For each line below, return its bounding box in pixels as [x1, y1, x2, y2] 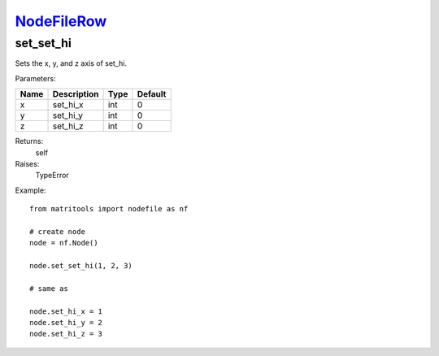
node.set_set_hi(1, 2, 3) [29, 261, 133, 271]
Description [52, 89, 99, 100]
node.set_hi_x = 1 [29, 306, 103, 316]
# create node [29, 227, 85, 236]
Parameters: [15, 73, 56, 83]
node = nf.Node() [29, 238, 98, 248]
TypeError [35, 171, 69, 180]
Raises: [15, 158, 40, 168]
